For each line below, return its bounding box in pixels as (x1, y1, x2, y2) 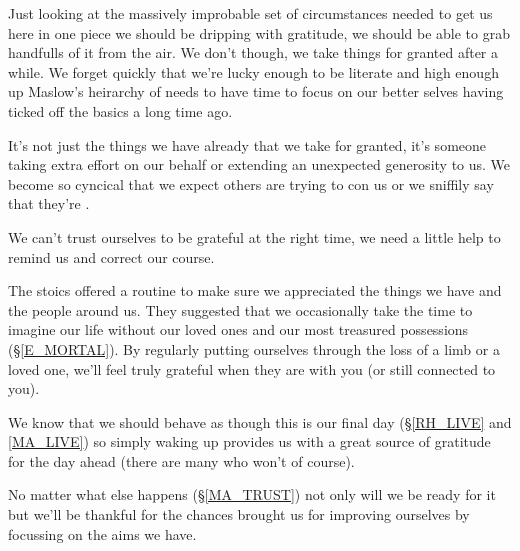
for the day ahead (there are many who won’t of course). (8, 450, 355, 471)
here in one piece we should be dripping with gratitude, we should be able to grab (8, 22, 510, 43)
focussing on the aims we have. (8, 523, 197, 544)
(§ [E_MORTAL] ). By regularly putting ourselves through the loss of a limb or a (8, 338, 500, 359)
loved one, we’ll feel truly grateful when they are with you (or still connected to (8, 358, 496, 379)
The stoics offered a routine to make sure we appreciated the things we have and (8, 280, 502, 301)
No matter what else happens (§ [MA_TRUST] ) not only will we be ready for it (8, 484, 496, 505)
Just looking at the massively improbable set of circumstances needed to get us (8, 3, 493, 23)
